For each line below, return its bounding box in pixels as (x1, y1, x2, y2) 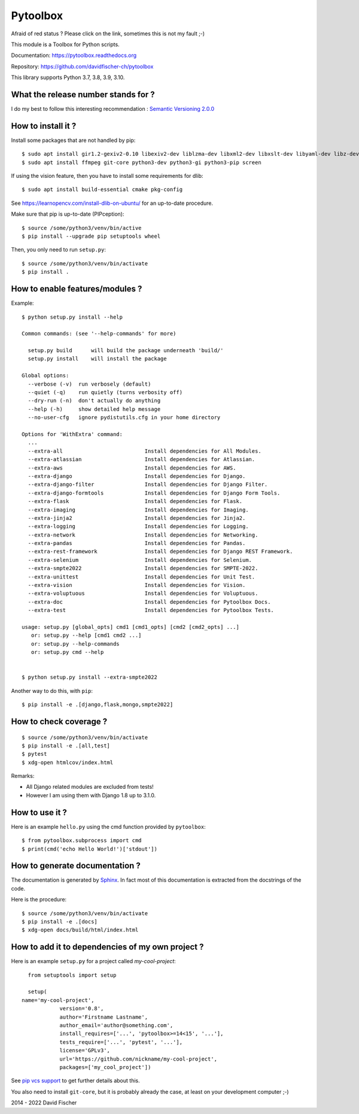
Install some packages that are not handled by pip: (11, 137, 136, 144)
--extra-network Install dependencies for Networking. (28, 531, 258, 538)
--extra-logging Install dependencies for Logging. (28, 523, 249, 530)
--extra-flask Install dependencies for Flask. (28, 498, 243, 505)
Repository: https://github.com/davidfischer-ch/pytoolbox (11, 63, 154, 70)
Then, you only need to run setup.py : (11, 246, 106, 253)
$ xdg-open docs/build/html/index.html (22, 927, 139, 934)
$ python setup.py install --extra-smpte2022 (22, 674, 158, 681)
